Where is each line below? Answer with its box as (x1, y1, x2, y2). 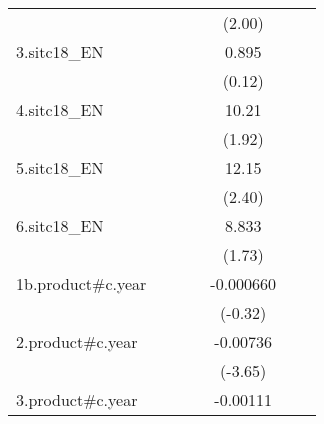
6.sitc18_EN (16, 214, 104, 237)
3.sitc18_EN (16, 40, 104, 63)
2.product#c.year (16, 330, 138, 353)
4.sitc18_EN (16, 98, 104, 121)
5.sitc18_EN (16, 156, 104, 179)
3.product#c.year (16, 388, 138, 411)
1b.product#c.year (16, 272, 147, 295)
